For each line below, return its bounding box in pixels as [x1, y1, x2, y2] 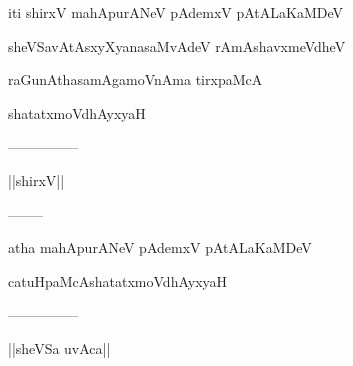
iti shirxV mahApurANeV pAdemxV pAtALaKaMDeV [8, 2, 344, 22]
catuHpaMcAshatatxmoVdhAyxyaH [8, 270, 228, 291]
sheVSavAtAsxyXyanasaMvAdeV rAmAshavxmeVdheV [8, 35, 346, 56]
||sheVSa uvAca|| [8, 337, 111, 358]
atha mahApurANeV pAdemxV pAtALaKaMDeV [8, 237, 312, 258]
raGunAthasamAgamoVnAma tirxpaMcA [8, 69, 263, 90]
